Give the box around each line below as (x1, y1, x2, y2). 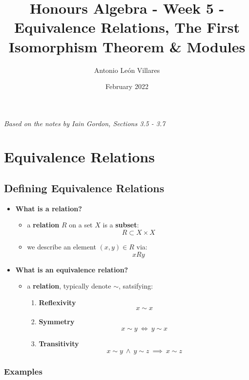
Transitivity (39, 338, 79, 349)
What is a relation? (15, 203, 82, 213)
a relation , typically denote (27, 281, 111, 291)
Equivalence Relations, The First (14, 17, 240, 37)
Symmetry (39, 316, 75, 327)
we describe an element (27, 242, 96, 252)
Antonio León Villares (94, 65, 160, 75)
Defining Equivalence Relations (4, 180, 165, 196)
